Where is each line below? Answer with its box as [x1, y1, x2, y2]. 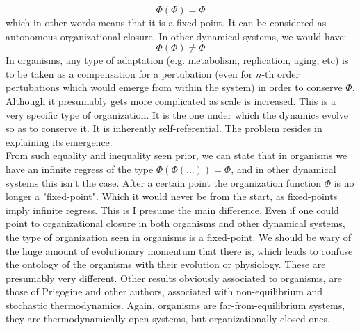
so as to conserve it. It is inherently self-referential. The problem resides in [6, 121, 322, 135]
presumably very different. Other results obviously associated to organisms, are [6, 270, 342, 285]
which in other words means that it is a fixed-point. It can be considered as [6, 15, 327, 29]
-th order [261, 66, 300, 81]
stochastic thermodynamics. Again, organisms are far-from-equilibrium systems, [6, 297, 345, 312]
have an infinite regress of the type [6, 161, 154, 176]
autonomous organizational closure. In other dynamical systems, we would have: [6, 28, 347, 43]
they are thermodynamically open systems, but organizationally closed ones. [6, 311, 330, 326]
